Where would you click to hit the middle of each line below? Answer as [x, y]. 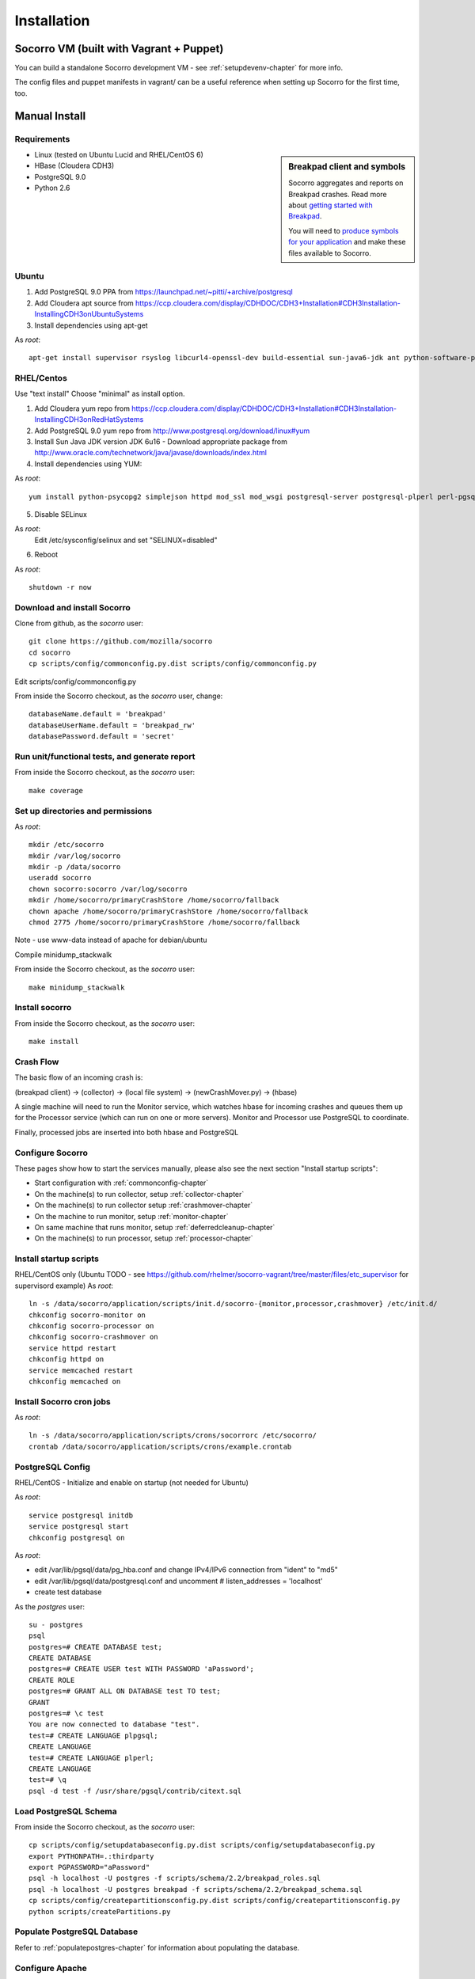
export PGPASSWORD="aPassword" [89, 1867]
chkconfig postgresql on [77, 1537]
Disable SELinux [61, 514]
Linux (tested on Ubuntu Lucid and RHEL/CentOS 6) [119, 155]
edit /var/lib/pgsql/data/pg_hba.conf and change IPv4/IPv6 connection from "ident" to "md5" [186, 1570]
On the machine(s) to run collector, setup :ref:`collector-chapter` [139, 1194]
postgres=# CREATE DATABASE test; [95, 1647]
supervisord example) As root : [64, 1286]
